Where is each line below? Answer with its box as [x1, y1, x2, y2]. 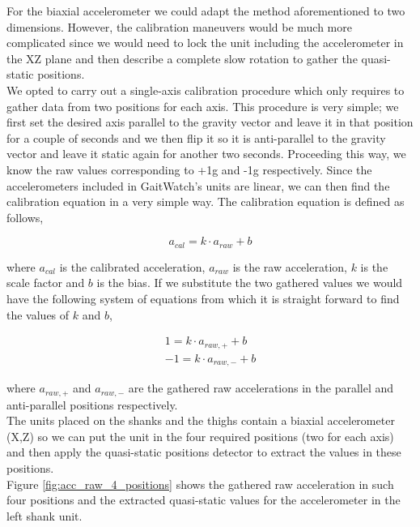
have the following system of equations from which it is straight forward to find [6, 289, 400, 306]
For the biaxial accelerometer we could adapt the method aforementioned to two [6, 2, 405, 19]
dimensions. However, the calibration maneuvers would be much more [6, 18, 352, 35]
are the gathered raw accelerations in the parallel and [128, 379, 394, 396]
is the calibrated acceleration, [59, 258, 206, 275]
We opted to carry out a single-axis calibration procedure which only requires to [6, 81, 405, 98]
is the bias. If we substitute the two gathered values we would [96, 274, 403, 291]
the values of [6, 306, 70, 323]
